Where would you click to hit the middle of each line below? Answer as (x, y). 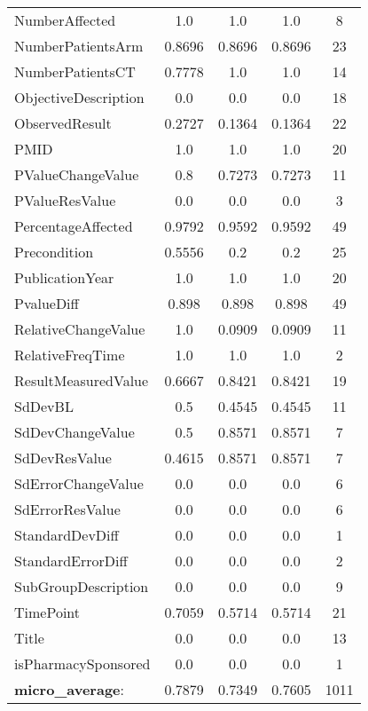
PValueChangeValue (77, 174)
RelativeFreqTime (70, 355)
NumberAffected (65, 20)
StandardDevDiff (67, 535)
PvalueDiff (47, 303)
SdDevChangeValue (74, 432)
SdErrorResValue (67, 509)
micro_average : (69, 689)
